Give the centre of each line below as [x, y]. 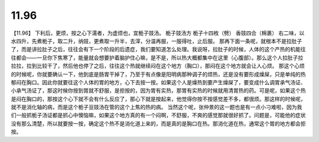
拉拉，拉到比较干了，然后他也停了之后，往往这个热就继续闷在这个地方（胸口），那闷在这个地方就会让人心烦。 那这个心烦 [158, 66]
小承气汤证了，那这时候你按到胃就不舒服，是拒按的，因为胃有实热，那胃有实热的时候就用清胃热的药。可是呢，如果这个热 [158, 91]
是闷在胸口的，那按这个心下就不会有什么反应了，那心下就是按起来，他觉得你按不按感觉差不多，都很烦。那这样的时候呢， [158, 99]
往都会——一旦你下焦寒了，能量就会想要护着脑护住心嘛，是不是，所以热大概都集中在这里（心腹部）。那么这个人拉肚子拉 [157, 57]
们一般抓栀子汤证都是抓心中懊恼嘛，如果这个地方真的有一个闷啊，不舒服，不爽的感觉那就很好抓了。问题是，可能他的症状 [158, 115]
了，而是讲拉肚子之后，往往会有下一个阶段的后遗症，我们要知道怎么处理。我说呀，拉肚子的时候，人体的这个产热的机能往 [158, 49]
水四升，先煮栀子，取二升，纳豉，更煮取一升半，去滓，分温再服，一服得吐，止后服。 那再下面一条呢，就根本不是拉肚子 [157, 41]
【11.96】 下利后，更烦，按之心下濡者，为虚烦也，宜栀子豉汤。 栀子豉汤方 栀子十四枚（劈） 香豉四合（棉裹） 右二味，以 [158, 33]
